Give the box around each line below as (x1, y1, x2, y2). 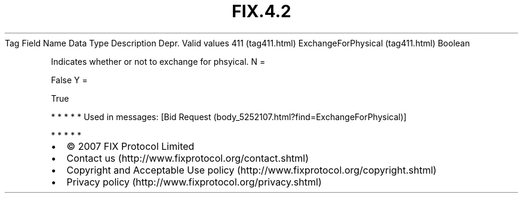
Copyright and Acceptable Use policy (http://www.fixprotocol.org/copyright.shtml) (66, 164, 437, 176)
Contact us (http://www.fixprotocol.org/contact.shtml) (66, 152, 309, 164)
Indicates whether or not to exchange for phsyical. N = (51, 56, 266, 67)
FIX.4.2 (232, 1, 291, 21)
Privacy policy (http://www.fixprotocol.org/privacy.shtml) (66, 175, 322, 188)
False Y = (51, 74, 88, 85)
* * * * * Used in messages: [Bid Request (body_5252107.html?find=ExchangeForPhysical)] (51, 111, 407, 122)
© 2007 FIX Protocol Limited (66, 140, 195, 152)
